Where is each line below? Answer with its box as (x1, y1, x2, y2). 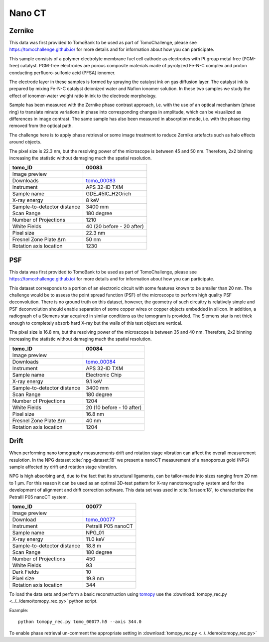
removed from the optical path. (9, 123, 73, 129)
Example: (9, 607, 28, 613)
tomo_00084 (86, 358, 116, 365)
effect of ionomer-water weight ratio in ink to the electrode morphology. (9, 93, 157, 99)
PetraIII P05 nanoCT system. (9, 494, 68, 500)
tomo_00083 (86, 177, 116, 184)
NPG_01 (86, 529, 104, 536)
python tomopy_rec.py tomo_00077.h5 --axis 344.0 (18, 619, 142, 625)
